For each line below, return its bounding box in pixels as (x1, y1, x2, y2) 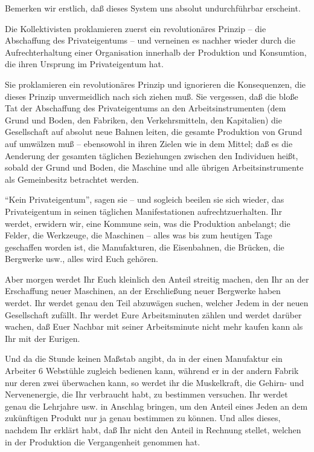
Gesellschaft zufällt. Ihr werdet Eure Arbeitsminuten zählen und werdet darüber (5, 308, 302, 321)
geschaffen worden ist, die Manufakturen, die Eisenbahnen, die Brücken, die (5, 240, 284, 253)
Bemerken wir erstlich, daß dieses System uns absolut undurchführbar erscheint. (5, 2, 301, 14)
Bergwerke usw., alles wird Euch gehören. (5, 252, 158, 265)
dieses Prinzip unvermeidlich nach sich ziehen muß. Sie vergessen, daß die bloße (5, 90, 298, 102)
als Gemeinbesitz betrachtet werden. (5, 172, 139, 185)
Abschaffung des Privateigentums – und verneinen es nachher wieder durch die (5, 34, 295, 47)
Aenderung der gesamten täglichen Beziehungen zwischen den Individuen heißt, (5, 149, 298, 162)
